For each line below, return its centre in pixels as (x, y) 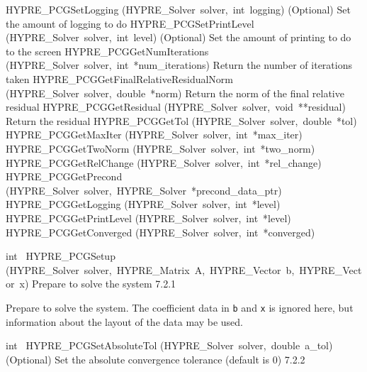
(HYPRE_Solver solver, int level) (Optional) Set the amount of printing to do (179, 37)
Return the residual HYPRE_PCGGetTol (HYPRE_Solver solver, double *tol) (181, 120)
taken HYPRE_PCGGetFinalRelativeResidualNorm (119, 78)
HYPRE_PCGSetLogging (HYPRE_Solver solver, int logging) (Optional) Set (178, 9)
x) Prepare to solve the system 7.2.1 (98, 284)
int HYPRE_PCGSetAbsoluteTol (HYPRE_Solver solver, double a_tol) (169, 345)
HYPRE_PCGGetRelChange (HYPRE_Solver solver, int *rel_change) (164, 162)
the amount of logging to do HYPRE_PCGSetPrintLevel (130, 23)
